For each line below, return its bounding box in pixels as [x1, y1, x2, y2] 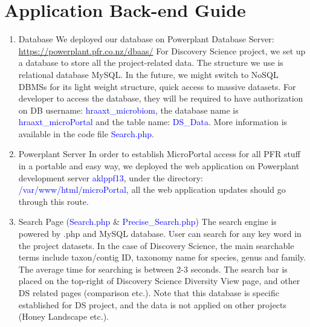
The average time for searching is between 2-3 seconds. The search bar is [18, 262, 288, 275]
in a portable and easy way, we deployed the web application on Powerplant [18, 160, 300, 172]
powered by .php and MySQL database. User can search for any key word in [18, 227, 302, 240]
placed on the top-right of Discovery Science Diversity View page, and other [18, 274, 300, 287]
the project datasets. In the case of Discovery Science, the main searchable [18, 239, 294, 251]
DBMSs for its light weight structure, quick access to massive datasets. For [18, 80, 296, 92]
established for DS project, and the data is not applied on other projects [18, 298, 287, 311]
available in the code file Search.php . [18, 127, 154, 140]
